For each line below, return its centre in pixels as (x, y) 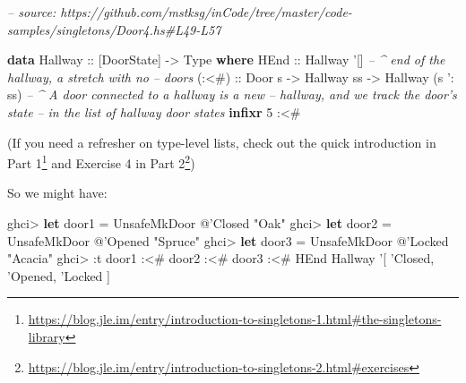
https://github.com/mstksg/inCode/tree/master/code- (206, 12)
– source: (32, 12)
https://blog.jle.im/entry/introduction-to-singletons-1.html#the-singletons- (235, 319)
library (47, 336)
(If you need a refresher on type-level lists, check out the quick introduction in (222, 142)
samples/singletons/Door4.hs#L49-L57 (114, 29)
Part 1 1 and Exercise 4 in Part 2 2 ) (101, 162)
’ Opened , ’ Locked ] (59, 275)
